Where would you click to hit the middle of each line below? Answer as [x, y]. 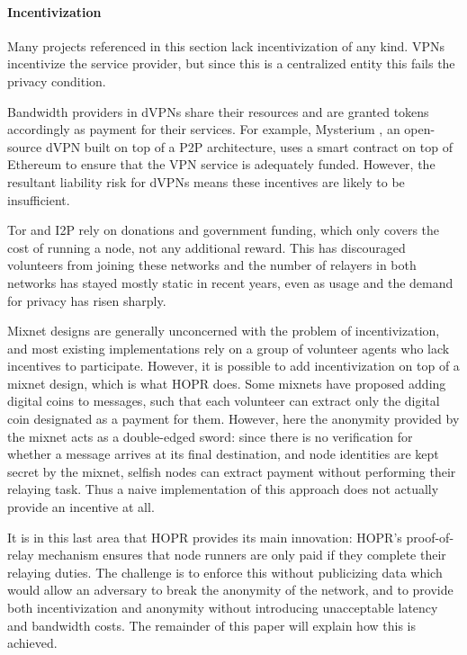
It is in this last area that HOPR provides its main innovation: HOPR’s [205, 537]
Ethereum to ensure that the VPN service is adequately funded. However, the [221, 164]
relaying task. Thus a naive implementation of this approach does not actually [223, 489]
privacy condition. [57, 81]
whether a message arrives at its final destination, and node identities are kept [223, 454]
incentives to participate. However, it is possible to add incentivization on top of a [233, 366]
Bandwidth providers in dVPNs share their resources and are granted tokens [218, 111]
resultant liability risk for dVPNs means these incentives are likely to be [206, 181]
